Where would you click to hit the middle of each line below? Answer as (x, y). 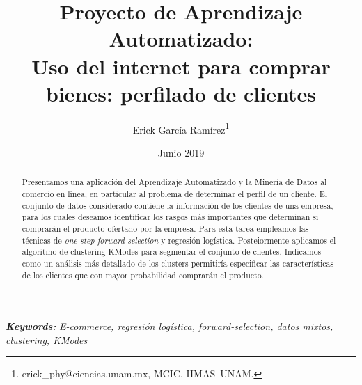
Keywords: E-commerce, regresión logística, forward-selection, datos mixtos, (170, 326)
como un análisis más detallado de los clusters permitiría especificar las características (178, 263)
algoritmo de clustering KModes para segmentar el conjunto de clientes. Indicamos (172, 252)
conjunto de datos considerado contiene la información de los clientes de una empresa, (178, 205)
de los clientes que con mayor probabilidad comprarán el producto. (143, 275)
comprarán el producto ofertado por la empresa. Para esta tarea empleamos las (165, 228)
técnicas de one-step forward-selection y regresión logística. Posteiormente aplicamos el (179, 240)
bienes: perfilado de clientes (181, 93)
